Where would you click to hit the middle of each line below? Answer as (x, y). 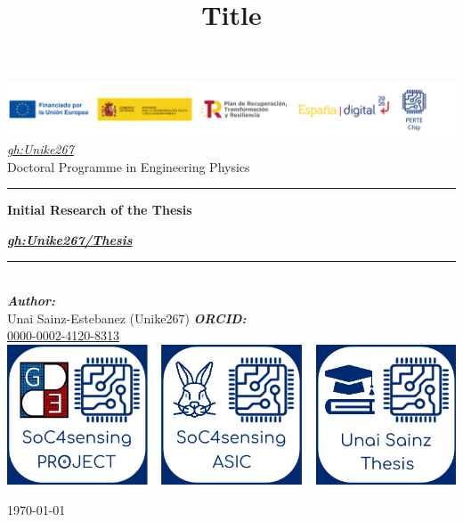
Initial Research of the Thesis (100, 210)
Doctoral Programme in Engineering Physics (129, 166)
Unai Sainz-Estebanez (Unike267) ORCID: (127, 318)
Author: (31, 300)
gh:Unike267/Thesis (70, 239)
